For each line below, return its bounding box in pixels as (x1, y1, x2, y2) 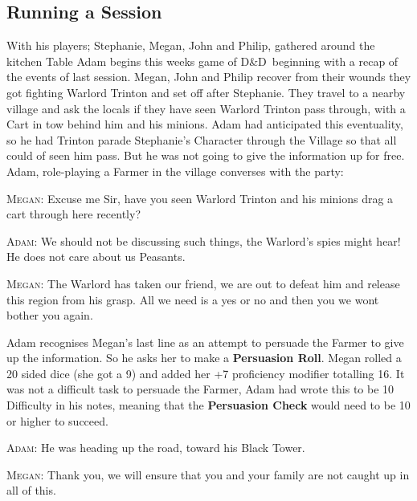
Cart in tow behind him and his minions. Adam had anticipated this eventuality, (6, 116, 403, 132)
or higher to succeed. (6, 412, 108, 429)
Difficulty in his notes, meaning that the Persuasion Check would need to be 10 (6, 397, 411, 413)
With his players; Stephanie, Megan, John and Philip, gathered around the (6, 37, 375, 54)
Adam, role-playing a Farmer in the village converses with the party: (6, 162, 344, 179)
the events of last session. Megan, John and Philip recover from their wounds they (6, 68, 411, 85)
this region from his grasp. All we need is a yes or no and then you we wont (6, 291, 379, 308)
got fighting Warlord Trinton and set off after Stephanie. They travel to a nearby (6, 83, 406, 100)
